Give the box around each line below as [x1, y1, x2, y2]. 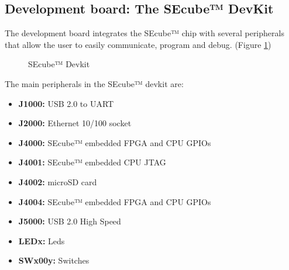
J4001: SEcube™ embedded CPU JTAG [18, 156, 166, 168]
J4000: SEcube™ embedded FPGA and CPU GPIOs [18, 136, 211, 148]
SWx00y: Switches [18, 254, 90, 266]
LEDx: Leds [18, 234, 65, 247]
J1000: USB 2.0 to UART [18, 97, 114, 109]
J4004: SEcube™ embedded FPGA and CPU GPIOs [18, 195, 211, 207]
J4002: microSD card [18, 175, 97, 188]
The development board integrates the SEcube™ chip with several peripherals [5, 27, 284, 39]
